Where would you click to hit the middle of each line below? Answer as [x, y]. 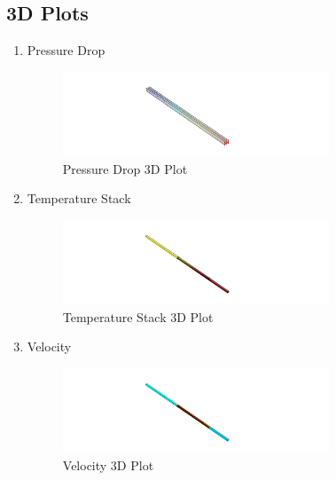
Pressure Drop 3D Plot [125, 168]
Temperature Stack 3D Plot [138, 316]
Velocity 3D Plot [108, 464]
